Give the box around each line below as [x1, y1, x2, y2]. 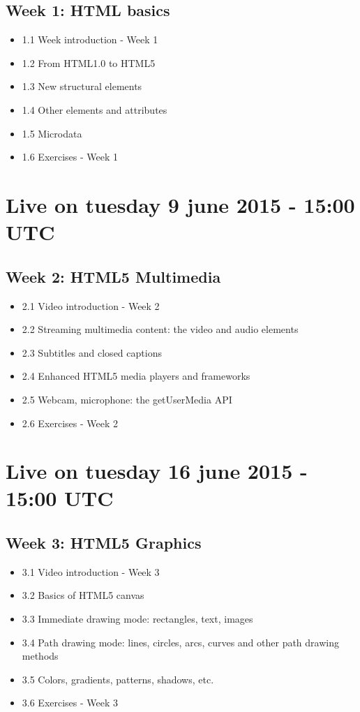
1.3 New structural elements [22, 79, 142, 94]
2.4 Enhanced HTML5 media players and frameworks [22, 369, 250, 383]
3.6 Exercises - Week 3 [22, 695, 119, 710]
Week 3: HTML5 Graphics [6, 532, 202, 554]
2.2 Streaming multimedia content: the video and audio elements [22, 322, 299, 336]
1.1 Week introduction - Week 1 [22, 32, 158, 47]
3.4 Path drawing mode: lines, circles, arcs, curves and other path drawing [22, 635, 339, 649]
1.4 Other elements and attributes [22, 102, 167, 117]
